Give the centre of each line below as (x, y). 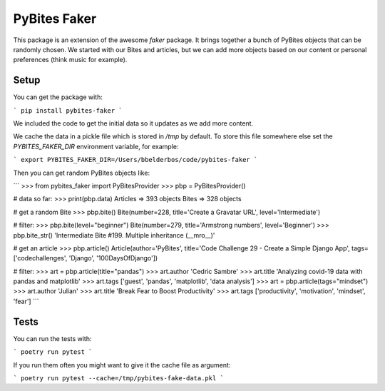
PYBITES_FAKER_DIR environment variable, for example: (96, 146)
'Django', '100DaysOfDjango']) (113, 258)
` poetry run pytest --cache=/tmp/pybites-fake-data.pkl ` (119, 378)
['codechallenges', (40, 258)
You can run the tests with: (52, 338)
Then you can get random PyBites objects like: (81, 173)
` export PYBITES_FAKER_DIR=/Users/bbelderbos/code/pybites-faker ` (135, 160)
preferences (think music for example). (70, 60)
